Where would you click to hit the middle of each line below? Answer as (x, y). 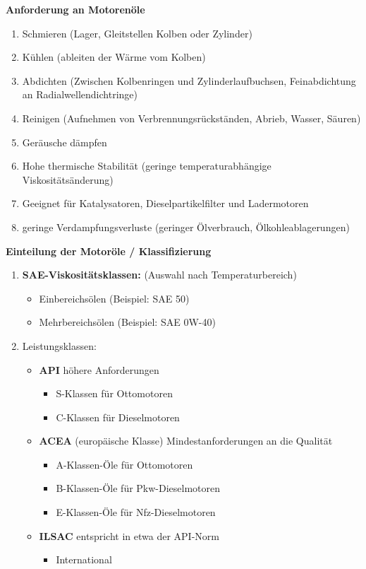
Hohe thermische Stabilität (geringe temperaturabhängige (147, 166)
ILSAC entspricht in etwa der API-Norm (129, 535)
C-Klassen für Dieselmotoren (118, 417)
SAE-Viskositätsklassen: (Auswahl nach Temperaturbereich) (159, 275)
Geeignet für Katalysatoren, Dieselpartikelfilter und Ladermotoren (165, 203)
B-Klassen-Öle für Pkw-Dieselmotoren (138, 488)
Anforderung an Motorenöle (75, 9)
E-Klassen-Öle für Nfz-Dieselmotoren (136, 512)
